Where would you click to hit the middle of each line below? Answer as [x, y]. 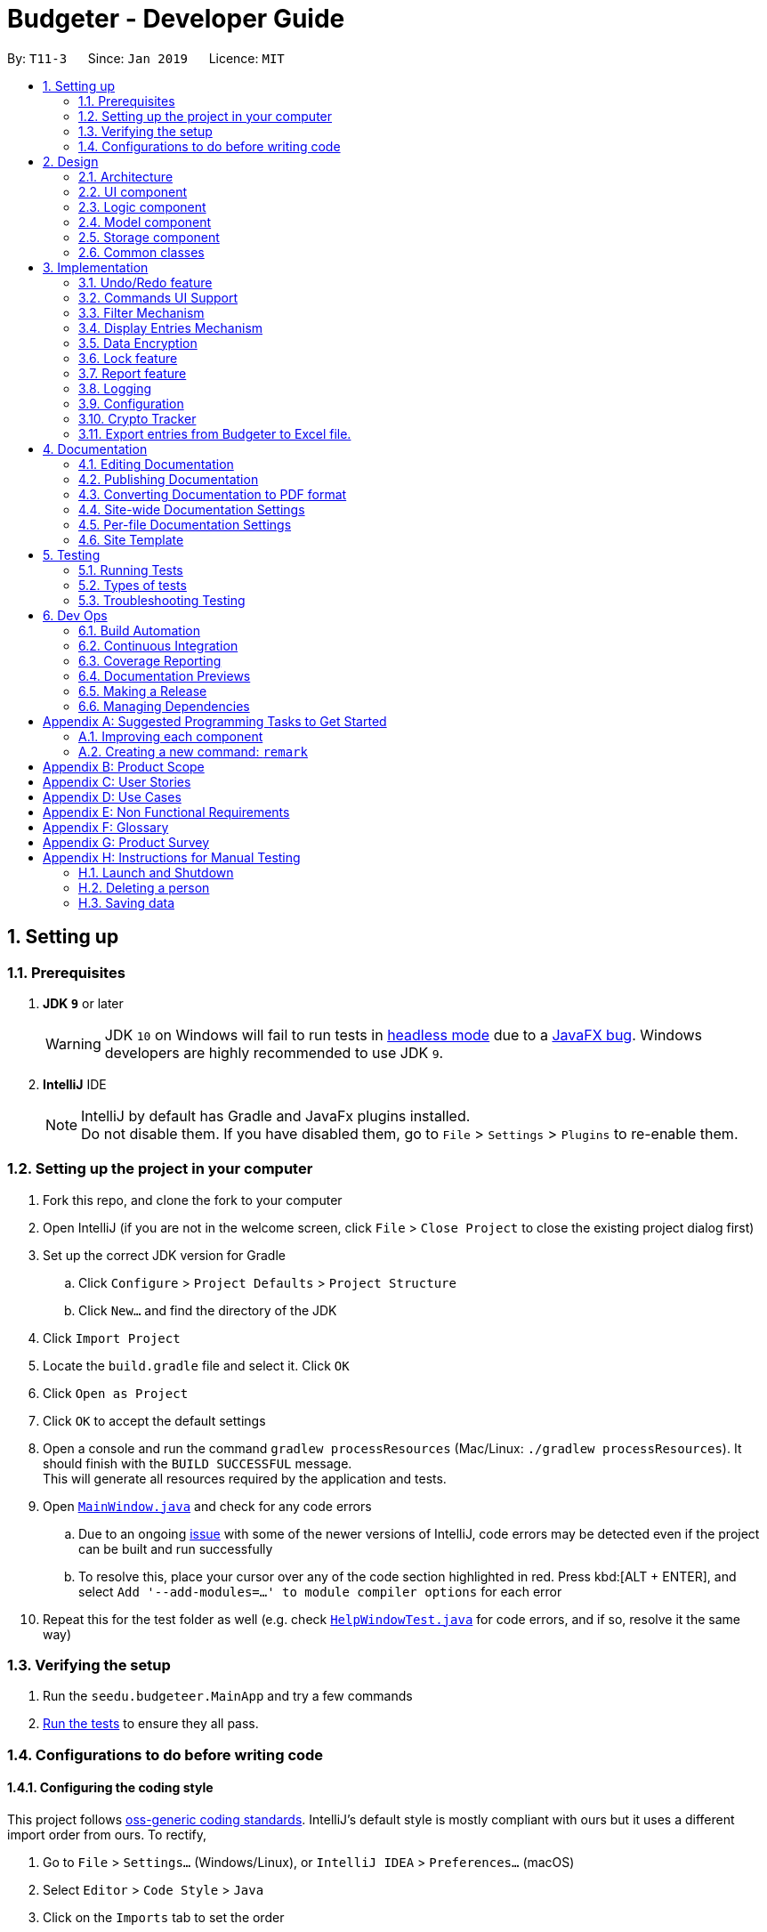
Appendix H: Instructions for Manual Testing [172, 857]
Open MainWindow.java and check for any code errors [207, 1506]
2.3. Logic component [142, 206]
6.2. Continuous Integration [158, 645]
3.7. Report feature [133, 373]
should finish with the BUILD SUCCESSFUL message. [198, 1463]
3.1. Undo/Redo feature [145, 282]
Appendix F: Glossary [106, 827]
